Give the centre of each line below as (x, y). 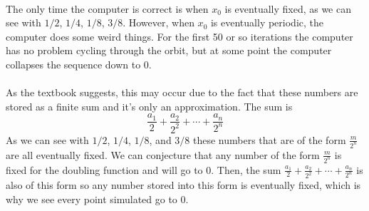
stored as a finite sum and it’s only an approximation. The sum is (149, 106)
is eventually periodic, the (267, 22)
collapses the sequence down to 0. (79, 64)
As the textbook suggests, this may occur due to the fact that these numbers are (182, 92)
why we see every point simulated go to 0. (97, 199)
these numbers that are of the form (270, 139)
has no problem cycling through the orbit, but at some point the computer (169, 50)
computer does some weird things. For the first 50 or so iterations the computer (180, 36)
